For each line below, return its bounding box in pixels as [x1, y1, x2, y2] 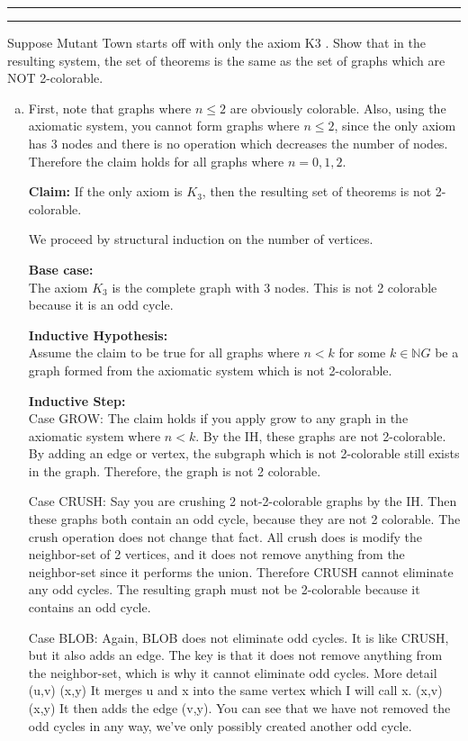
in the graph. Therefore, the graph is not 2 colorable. [28, 461, 321, 480]
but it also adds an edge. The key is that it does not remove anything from [28, 646, 443, 664]
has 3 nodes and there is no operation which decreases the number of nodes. [28, 133, 448, 152]
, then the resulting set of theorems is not [202, 182, 432, 201]
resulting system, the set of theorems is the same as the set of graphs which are [7, 50, 445, 69]
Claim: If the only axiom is [28, 182, 183, 201]
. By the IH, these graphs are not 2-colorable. [195, 426, 446, 445]
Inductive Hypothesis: [28, 325, 168, 344]
